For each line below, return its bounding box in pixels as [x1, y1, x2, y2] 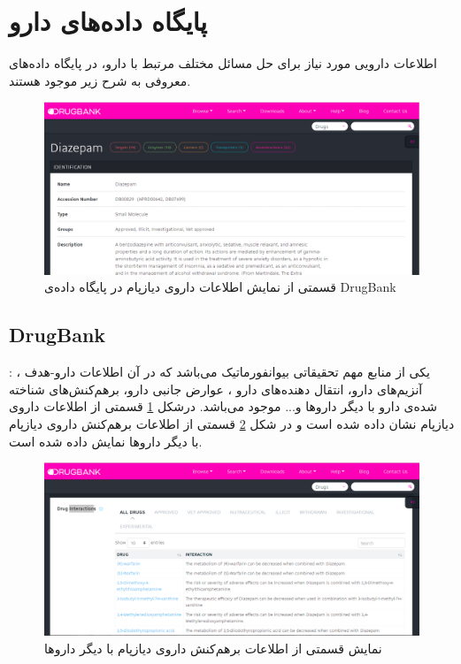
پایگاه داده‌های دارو [9, 3, 208, 39]
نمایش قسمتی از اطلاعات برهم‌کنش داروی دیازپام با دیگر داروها [44, 638, 382, 657]
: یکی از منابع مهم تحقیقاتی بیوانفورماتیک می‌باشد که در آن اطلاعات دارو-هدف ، [9, 363, 430, 381]
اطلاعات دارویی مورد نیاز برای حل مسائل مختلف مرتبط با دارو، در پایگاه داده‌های [9, 54, 437, 73]
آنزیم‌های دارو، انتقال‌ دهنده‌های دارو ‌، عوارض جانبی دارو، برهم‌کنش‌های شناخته [9, 379, 423, 398]
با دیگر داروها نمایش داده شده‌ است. [9, 431, 203, 450]
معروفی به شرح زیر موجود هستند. [9, 71, 191, 89]
